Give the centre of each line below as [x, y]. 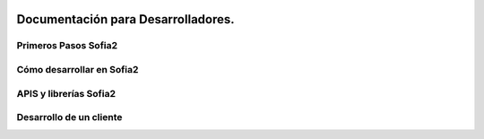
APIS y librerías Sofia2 [66, 93]
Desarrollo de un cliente [69, 117]
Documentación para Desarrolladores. [125, 19]
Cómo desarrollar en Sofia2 [78, 69]
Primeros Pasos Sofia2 [67, 46]
